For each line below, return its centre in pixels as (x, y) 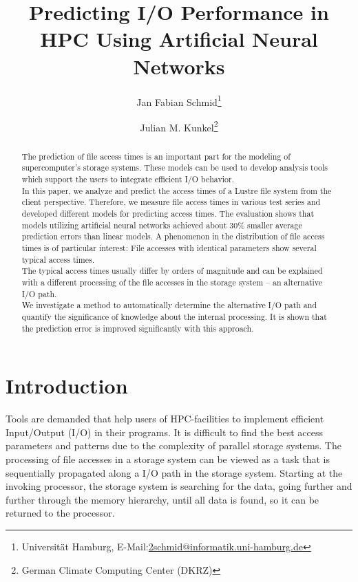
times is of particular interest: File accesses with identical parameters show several (169, 248)
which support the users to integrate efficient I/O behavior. (128, 179)
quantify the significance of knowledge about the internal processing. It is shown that (174, 316)
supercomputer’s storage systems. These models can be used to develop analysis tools (175, 168)
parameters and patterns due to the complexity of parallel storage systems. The (173, 445)
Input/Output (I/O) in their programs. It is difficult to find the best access (164, 432)
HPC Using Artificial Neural (179, 39)
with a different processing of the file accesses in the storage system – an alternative (172, 282)
